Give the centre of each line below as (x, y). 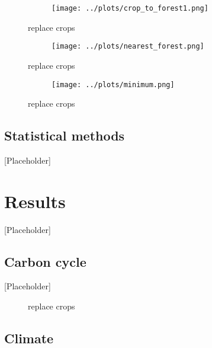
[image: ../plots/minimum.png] (113, 84)
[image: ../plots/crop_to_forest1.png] (130, 8)
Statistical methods (65, 135)
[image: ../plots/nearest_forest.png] (128, 47)
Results (35, 201)
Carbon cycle (45, 261)
